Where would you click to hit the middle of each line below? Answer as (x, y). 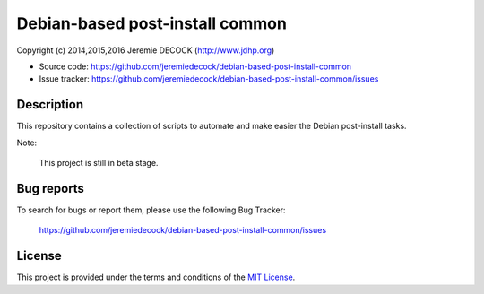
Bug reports (51, 188)
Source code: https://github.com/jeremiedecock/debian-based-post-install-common (195, 66)
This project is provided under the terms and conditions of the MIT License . (156, 277)
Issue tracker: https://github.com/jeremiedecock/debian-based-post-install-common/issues (209, 79)
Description (50, 104)
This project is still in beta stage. (99, 163)
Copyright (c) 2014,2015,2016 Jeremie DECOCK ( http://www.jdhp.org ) (146, 50)
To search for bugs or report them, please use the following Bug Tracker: (151, 210)
